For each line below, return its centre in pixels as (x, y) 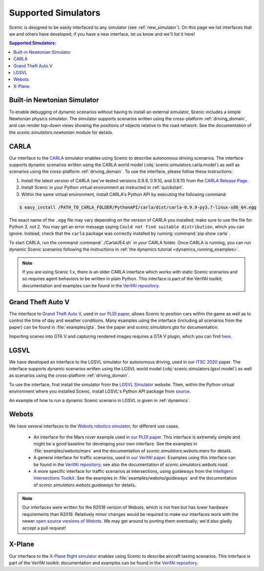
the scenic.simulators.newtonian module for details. (61, 132)
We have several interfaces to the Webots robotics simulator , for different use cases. (94, 426)
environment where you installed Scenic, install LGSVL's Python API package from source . (100, 391)
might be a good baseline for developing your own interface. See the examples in (115, 444)
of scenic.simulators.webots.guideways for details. (85, 485)
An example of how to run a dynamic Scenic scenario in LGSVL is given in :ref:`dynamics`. (100, 400)
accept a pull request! (44, 528)
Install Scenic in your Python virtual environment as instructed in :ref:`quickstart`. (103, 188)
